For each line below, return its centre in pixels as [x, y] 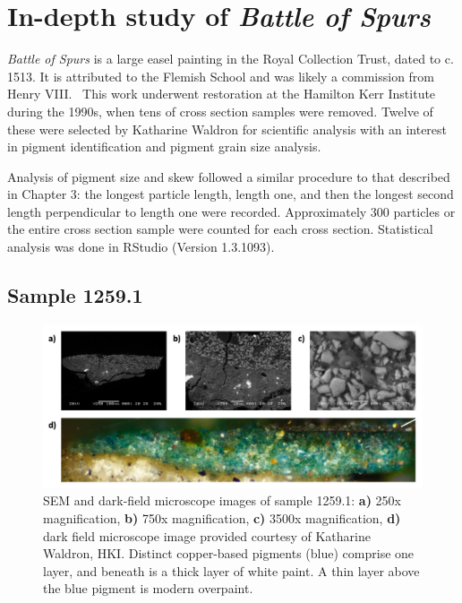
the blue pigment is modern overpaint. [148, 588]
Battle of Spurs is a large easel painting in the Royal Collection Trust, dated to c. [231, 59]
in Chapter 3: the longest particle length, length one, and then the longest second [231, 194]
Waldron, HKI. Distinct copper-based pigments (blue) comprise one [229, 553]
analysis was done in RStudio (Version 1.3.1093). [141, 247]
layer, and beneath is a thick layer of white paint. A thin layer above [231, 570]
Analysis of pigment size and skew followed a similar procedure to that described [229, 176]
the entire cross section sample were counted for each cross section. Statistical [220, 229]
